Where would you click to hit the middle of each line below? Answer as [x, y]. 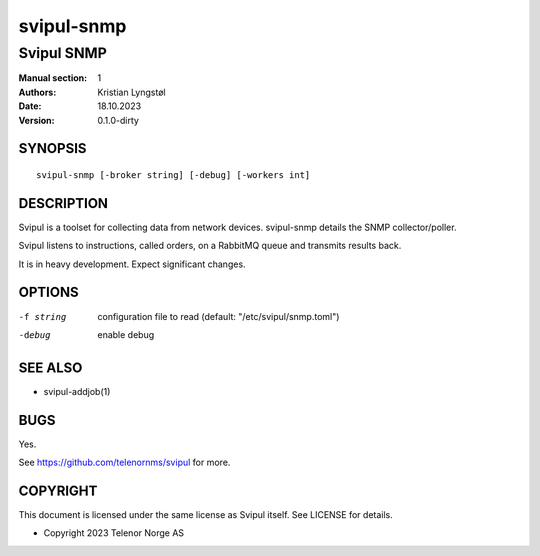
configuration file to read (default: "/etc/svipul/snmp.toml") [218, 316]
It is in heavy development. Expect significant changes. [132, 264]
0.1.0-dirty [118, 120]
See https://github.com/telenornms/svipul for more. [124, 462]
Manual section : [53, 78]
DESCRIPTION [63, 203]
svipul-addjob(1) [77, 391]
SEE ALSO [50, 367]
